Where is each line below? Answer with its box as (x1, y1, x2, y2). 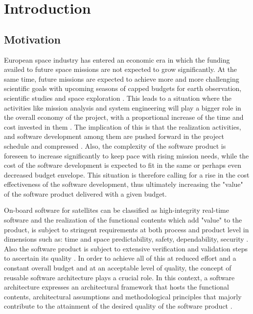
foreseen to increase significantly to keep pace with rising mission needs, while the (4, 150, 249, 160)
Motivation (4, 31, 61, 46)
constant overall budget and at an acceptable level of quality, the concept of (4, 263, 231, 273)
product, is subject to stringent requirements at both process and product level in (4, 224, 249, 234)
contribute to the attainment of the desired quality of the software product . (4, 301, 232, 311)
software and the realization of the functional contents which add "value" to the (4, 215, 242, 225)
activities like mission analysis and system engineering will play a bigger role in (4, 102, 241, 112)
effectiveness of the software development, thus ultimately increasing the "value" (4, 179, 243, 189)
